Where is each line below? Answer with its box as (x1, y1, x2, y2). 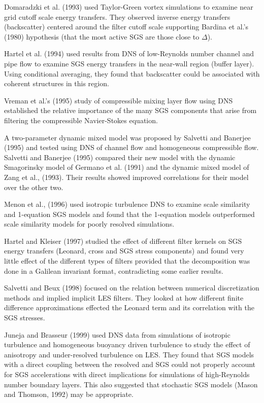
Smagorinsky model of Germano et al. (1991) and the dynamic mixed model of (4, 162, 249, 172)
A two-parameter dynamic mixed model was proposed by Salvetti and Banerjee (4, 132, 251, 142)
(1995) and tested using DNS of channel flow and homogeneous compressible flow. (4, 142, 259, 153)
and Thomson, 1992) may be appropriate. (4, 389, 134, 399)
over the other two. (4, 181, 63, 192)
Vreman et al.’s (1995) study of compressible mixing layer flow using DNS (4, 95, 233, 105)
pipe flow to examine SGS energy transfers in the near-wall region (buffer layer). (4, 58, 254, 68)
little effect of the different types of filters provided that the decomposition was (4, 255, 250, 266)
